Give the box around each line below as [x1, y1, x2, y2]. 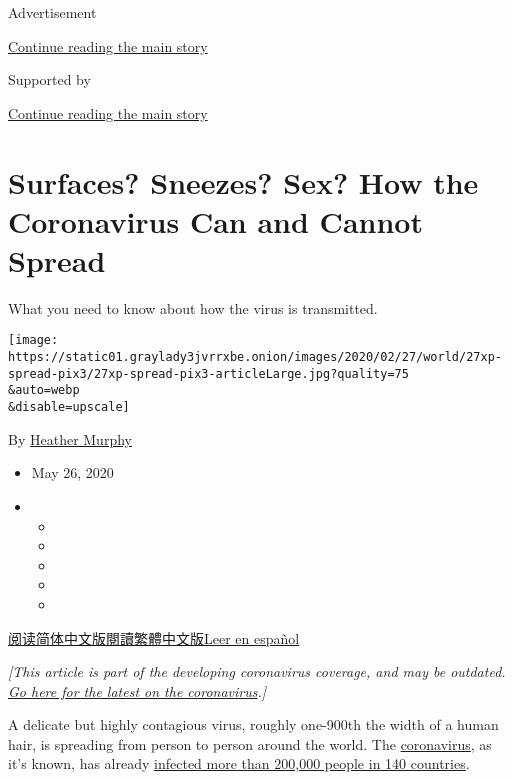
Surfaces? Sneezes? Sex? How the [8, 161, 479, 202]
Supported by [8, 69, 91, 90]
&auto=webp [8, 383, 80, 398]
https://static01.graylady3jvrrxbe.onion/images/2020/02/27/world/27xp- [8, 350, 502, 365]
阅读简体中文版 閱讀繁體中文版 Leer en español [8, 627, 300, 648]
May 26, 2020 [31, 462, 114, 483]
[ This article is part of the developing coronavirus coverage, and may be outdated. [8, 661, 506, 682]
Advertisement [8, 2, 97, 22]
